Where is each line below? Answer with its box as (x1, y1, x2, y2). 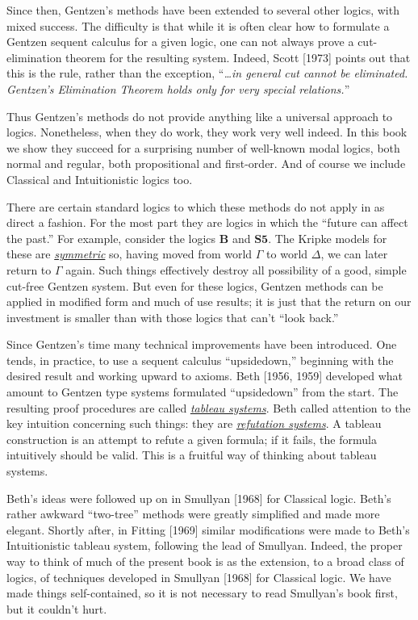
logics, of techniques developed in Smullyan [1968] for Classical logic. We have (6, 568, 391, 585)
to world (266, 245, 308, 262)
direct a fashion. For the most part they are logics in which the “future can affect (6, 214, 408, 231)
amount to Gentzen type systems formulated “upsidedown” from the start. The (6, 383, 399, 400)
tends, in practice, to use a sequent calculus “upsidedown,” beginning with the (6, 351, 394, 368)
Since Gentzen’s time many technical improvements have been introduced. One (6, 336, 397, 353)
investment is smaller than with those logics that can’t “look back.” (6, 308, 339, 325)
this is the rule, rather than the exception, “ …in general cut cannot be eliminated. (6, 65, 408, 82)
